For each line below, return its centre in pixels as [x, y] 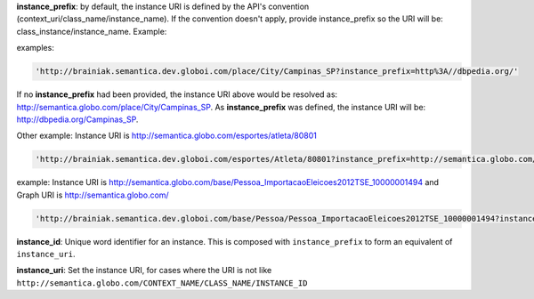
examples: [36, 48]
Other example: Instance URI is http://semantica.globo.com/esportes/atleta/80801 [167, 136]
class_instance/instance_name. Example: [92, 31]
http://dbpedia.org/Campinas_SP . [77, 119]
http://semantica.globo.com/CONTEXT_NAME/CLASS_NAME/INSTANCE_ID [162, 283]
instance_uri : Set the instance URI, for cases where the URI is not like [144, 271]
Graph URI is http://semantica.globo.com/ [93, 195]
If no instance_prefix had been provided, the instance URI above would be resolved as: [177, 94]
